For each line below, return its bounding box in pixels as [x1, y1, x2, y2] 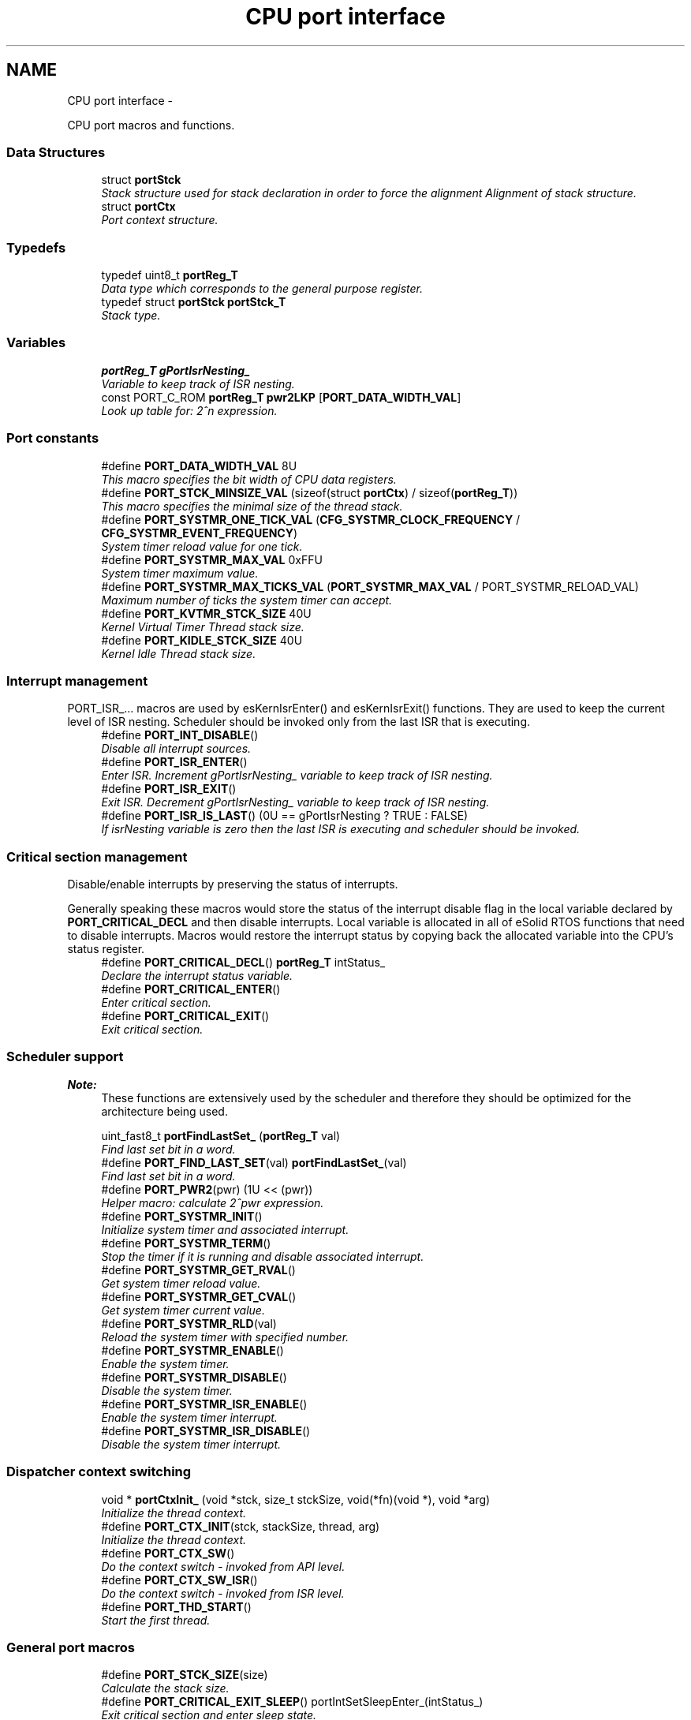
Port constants [6, 430, 99, 447]
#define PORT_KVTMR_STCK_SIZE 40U [101, 606, 312, 620]
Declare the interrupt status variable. [101, 969, 293, 983]
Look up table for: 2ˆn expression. [101, 403, 278, 417]
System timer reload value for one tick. [101, 539, 303, 553]
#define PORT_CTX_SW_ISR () [101, 1572, 258, 1587]
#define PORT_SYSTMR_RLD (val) [101, 1316, 277, 1330]
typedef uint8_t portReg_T [101, 268, 238, 282]
